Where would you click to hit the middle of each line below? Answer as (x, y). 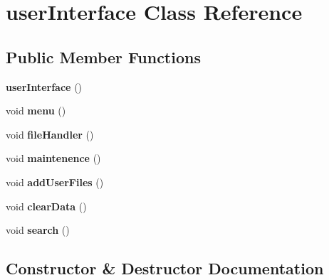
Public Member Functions (103, 56)
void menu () (36, 111)
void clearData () (46, 206)
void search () (38, 230)
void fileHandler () (50, 134)
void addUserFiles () (55, 182)
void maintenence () (53, 158)
